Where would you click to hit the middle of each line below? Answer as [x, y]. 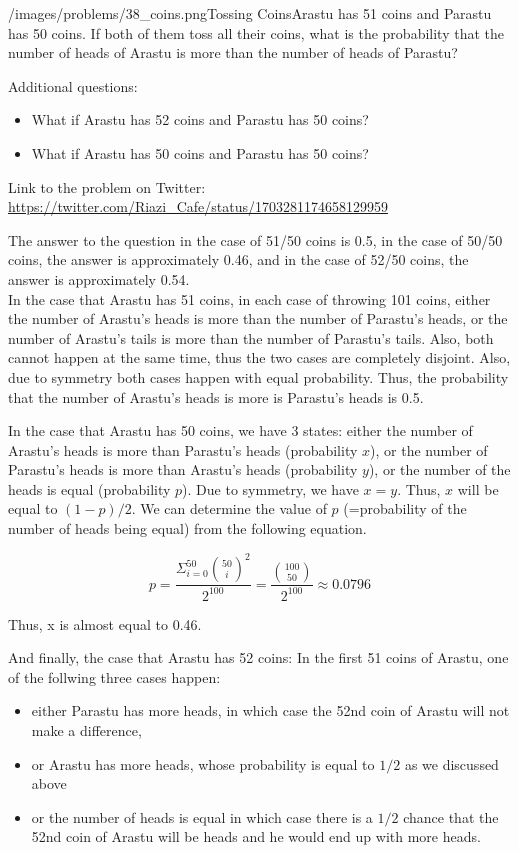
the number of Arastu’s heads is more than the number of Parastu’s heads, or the [258, 318]
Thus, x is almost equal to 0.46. [105, 623]
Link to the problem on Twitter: [107, 186]
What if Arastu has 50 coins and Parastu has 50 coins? [200, 152]
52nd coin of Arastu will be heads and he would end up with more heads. [256, 836]
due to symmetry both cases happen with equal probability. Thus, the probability [258, 376]
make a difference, [86, 729]
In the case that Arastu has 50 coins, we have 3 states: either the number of [240, 430]
